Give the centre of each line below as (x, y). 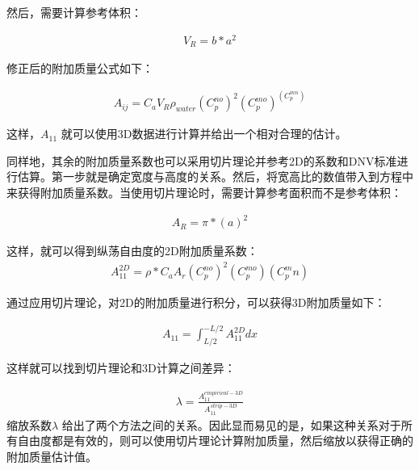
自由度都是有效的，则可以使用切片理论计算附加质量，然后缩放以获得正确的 (215, 441)
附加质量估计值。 (52, 456)
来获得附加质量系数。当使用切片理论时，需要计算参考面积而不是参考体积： (204, 192)
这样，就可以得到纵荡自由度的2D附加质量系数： (132, 251)
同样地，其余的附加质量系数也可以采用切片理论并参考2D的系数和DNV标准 (202, 160)
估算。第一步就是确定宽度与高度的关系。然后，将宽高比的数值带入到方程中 (215, 176)
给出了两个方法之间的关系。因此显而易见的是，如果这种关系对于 (231, 424)
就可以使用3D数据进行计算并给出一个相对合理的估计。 (204, 134)
